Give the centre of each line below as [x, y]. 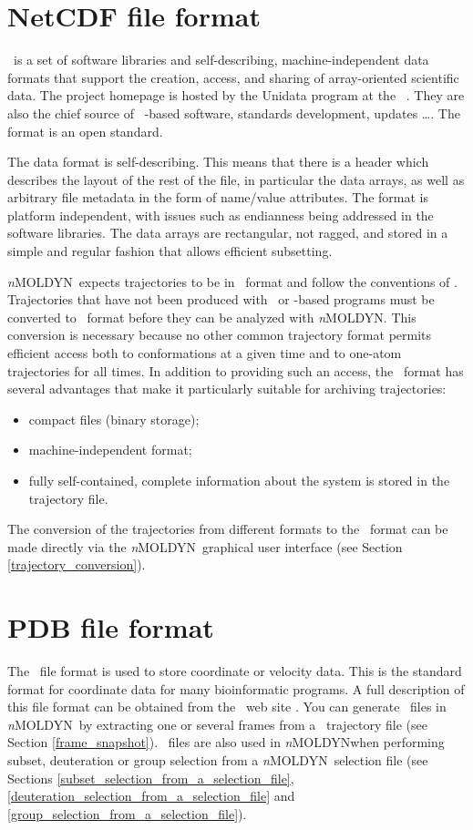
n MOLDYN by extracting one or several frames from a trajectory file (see [218, 724]
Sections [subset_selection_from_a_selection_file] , [151, 778]
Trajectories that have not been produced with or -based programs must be [221, 299]
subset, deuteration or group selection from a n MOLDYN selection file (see [218, 760]
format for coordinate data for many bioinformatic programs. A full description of [236, 688]
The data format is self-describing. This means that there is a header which [218, 162]
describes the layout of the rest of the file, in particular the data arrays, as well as [236, 179]
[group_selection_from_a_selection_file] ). [127, 813]
